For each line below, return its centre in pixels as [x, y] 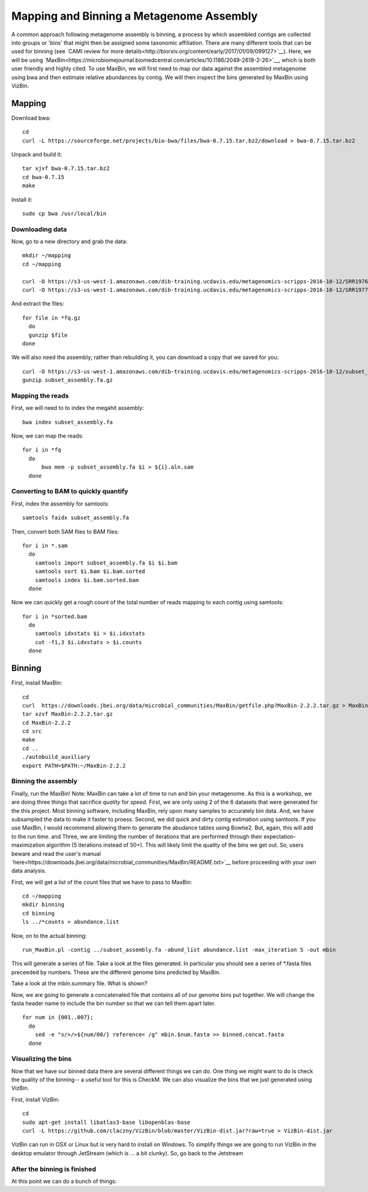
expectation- [280, 836]
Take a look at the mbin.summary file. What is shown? [79, 983]
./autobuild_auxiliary [56, 757]
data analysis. [29, 871]
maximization [28, 845]
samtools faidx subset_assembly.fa [76, 518]
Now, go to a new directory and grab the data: [70, 242]
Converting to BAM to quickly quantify [70, 491]
